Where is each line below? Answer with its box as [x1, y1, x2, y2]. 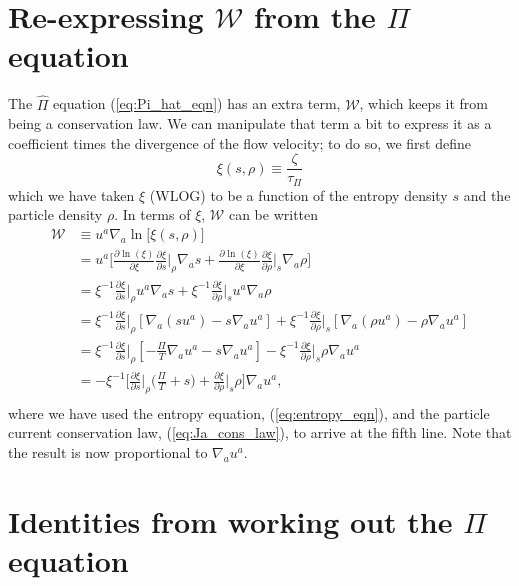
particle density [8, 204, 103, 225]
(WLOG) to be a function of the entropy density [149, 184, 448, 205]
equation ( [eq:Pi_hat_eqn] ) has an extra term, [53, 93, 341, 114]
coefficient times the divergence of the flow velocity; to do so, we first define [8, 132, 472, 153]
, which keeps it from [359, 93, 488, 114]
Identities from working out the [8, 500, 453, 541]
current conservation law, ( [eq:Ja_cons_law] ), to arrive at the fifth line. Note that [8, 422, 512, 443]
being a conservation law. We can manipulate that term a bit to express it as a [8, 113, 492, 134]
